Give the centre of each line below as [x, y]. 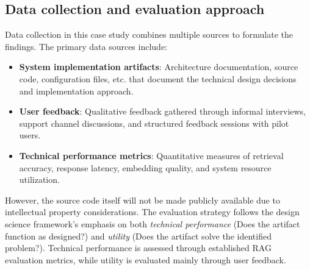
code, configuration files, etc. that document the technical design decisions [158, 78]
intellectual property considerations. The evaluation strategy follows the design [152, 212]
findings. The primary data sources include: [86, 46]
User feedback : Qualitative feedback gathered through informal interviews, [163, 111]
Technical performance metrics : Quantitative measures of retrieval [151, 155]
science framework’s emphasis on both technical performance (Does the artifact [153, 223]
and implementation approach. [76, 91]
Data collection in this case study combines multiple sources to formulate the [149, 34]
